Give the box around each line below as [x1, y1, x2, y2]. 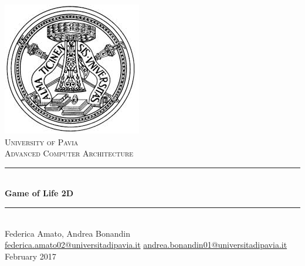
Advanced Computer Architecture [5, 147, 134, 159]
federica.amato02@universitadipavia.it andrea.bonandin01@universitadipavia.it [5, 238, 287, 251]
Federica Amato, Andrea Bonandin [5, 227, 130, 239]
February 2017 [5, 250, 56, 262]
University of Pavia [5, 135, 79, 148]
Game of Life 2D [5, 187, 74, 199]
